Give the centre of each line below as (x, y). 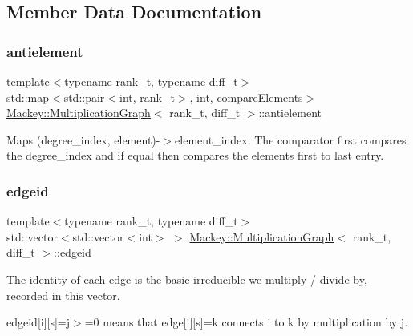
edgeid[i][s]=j (38, 322)
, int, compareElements (246, 97)
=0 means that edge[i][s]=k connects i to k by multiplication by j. (246, 322)
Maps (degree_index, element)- (83, 139)
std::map (28, 97)
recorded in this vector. (63, 295)
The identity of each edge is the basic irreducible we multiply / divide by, (187, 279)
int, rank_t (147, 97)
